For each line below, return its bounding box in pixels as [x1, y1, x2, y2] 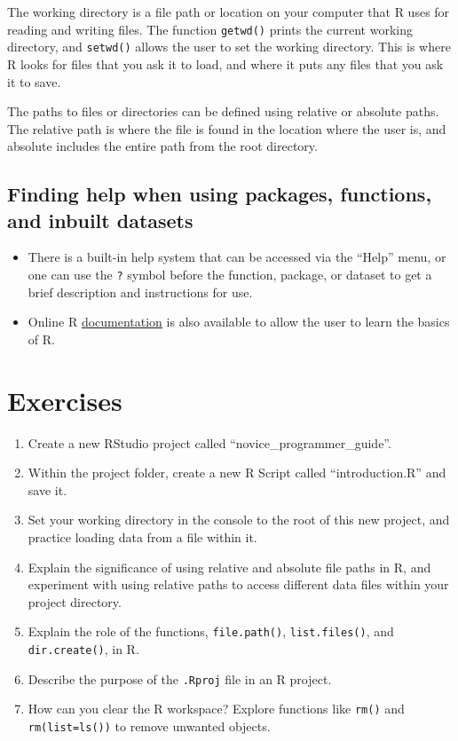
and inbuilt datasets [7, 206, 193, 233]
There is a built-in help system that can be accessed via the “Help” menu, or [28, 248, 446, 266]
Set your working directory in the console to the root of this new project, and [28, 510, 450, 529]
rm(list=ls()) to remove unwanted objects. [28, 717, 271, 735]
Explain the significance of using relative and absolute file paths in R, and [28, 557, 431, 576]
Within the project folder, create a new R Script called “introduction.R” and [28, 463, 446, 482]
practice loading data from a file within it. [28, 528, 257, 546]
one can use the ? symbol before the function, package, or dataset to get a [28, 265, 432, 284]
